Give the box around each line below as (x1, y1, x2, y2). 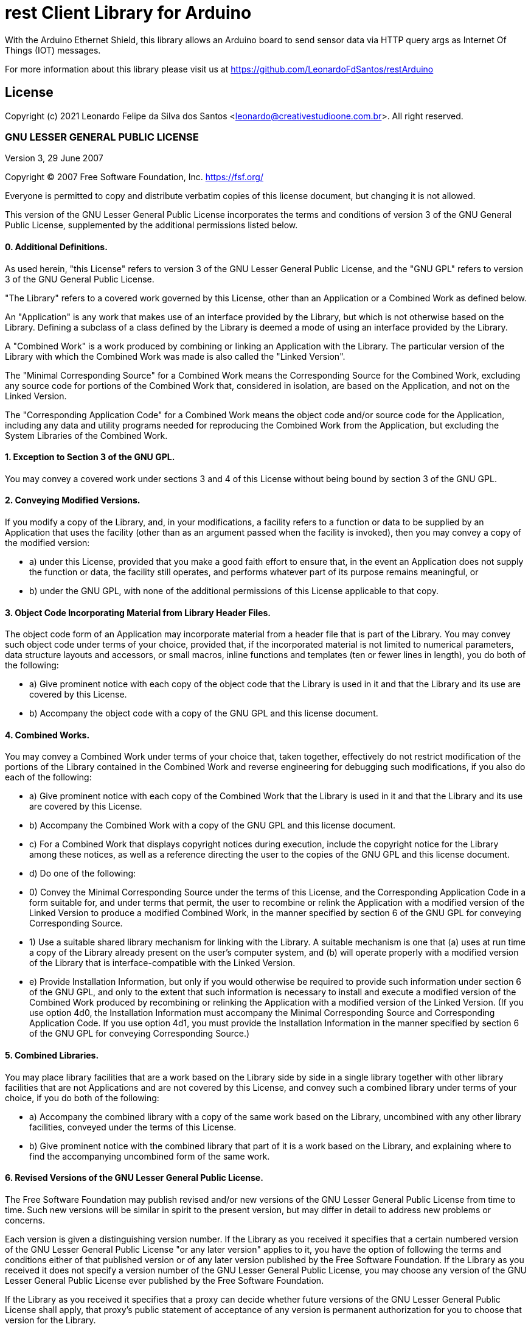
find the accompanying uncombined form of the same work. (29, 1150, 270, 1161)
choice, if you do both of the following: (5, 1092, 159, 1103)
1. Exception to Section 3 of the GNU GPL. (5, 452, 175, 463)
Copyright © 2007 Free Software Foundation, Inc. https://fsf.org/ (5, 172, 263, 183)
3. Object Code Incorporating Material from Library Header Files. (5, 607, 271, 618)
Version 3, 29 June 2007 (5, 153, 103, 164)
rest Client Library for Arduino (5, 2, 252, 23)
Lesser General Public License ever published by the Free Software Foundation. (5, 1275, 324, 1286)
